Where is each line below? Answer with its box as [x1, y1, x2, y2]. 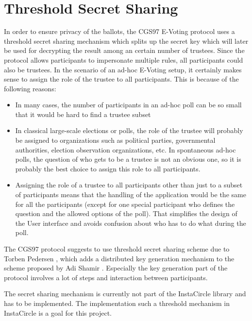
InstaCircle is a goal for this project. [4, 307, 112, 318]
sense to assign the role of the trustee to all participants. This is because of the [4, 74, 239, 84]
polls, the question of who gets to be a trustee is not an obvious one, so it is [15, 154, 241, 164]
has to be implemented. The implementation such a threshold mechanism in [4, 298, 230, 308]
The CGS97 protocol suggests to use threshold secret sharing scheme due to [4, 244, 230, 253]
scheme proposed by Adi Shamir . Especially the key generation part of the [4, 263, 228, 273]
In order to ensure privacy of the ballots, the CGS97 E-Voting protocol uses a [4, 26, 235, 36]
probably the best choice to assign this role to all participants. [15, 163, 201, 173]
